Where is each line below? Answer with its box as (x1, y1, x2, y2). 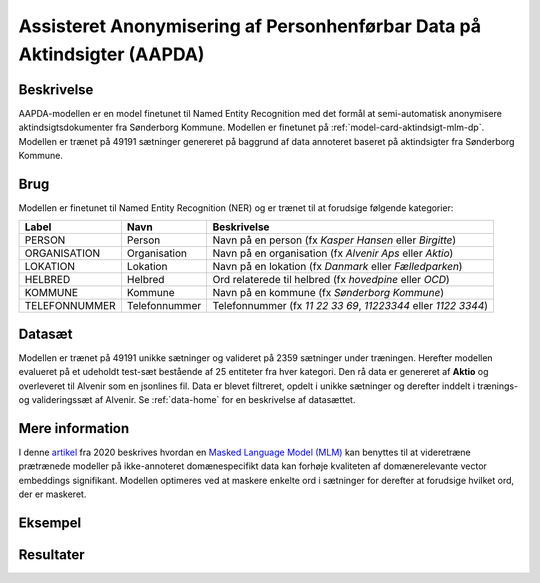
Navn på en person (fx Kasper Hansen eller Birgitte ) (212, 233, 457, 247)
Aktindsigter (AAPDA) (18, 43, 205, 65)
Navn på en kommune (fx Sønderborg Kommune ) (212, 286, 445, 300)
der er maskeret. (18, 488, 87, 500)
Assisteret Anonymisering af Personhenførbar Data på (18, 15, 482, 37)
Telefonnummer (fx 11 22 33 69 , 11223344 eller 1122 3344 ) (212, 299, 489, 313)
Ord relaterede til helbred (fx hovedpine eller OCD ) (212, 273, 450, 287)
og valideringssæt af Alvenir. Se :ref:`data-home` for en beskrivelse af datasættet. (18, 394, 356, 406)
